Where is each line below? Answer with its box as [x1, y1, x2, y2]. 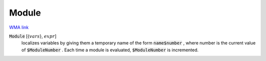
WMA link [9, 24, 29, 30]
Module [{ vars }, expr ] [9, 33, 57, 39]
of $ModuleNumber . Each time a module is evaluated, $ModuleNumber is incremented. [21, 47, 199, 53]
